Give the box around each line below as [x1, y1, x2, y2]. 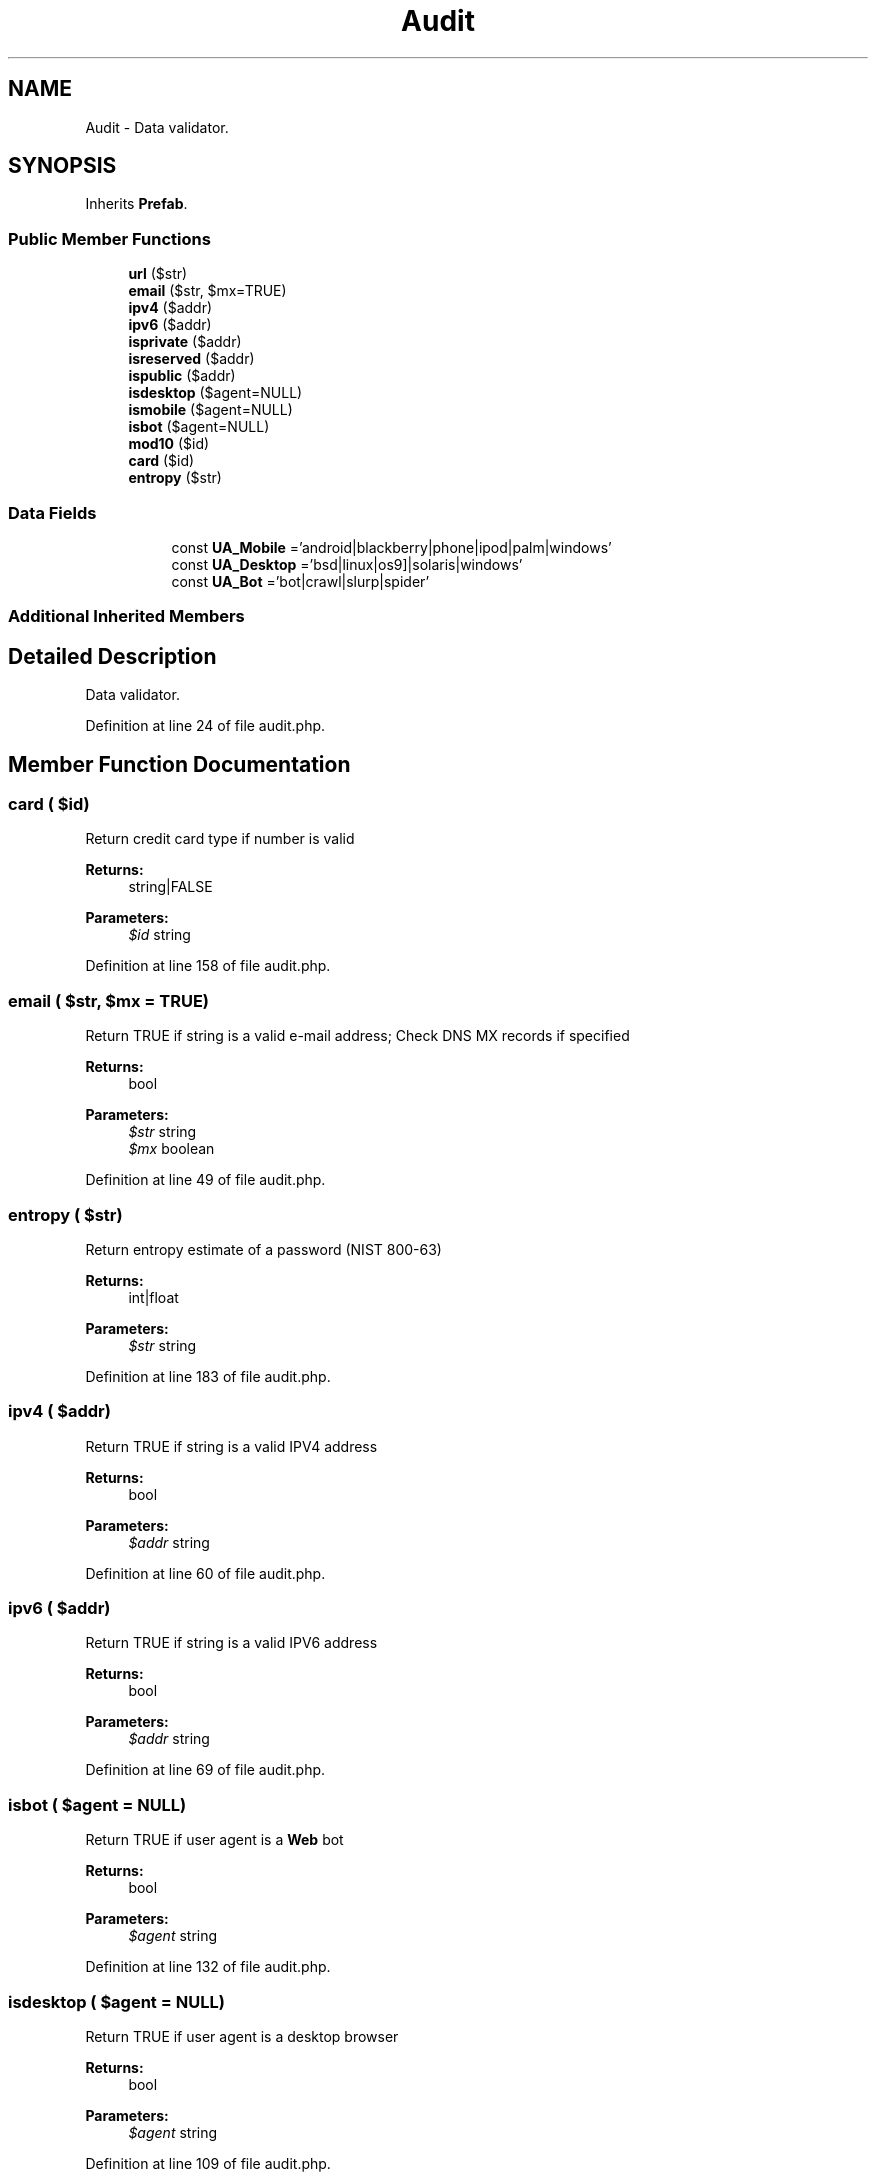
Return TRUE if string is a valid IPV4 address [85, 1437, 378, 1455]
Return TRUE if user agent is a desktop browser [85, 2027, 399, 2045]
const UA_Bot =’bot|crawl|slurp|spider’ [171, 572, 430, 590]
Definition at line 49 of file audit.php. [85, 1171, 326, 1189]
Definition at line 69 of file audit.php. [85, 1761, 326, 1779]
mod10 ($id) [128, 435, 210, 453]
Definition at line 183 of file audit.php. [85, 1367, 331, 1385]
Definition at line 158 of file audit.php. [85, 957, 331, 975]
